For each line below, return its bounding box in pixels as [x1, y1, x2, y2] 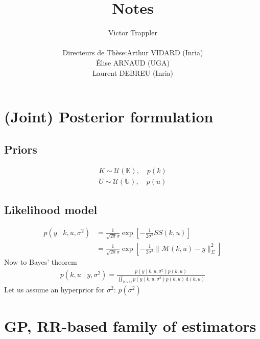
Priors [4, 141, 37, 157]
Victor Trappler [108, 27, 157, 38]
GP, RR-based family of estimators [4, 315, 256, 336]
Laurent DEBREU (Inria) [92, 67, 173, 78]
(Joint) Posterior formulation [4, 106, 214, 127]
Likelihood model [4, 201, 98, 217]
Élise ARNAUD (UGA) [96, 57, 170, 68]
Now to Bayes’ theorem [4, 256, 77, 267]
